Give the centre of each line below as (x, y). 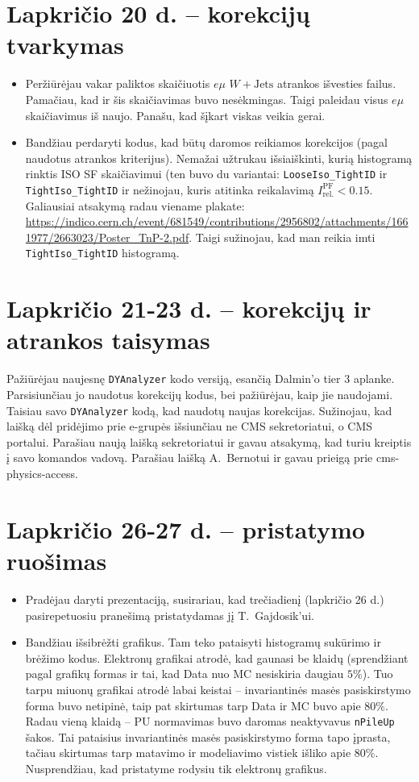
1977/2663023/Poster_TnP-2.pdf (107, 237)
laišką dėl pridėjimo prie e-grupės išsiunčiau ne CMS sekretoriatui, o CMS (190, 426)
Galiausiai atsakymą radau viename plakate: (135, 205)
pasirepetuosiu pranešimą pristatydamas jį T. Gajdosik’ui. (170, 615)
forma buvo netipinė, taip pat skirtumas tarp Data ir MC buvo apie (193, 705)
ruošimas (57, 560)
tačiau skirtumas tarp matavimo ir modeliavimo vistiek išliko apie (188, 753)
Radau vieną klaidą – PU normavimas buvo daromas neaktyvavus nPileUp (210, 721)
